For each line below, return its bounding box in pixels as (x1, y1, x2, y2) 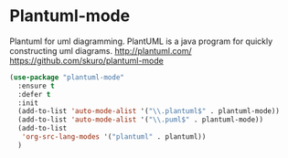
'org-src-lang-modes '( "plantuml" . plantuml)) (21, 132, 207, 142)
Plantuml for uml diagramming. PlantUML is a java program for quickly (9, 36, 273, 47)
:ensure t (17, 81, 55, 90)
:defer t (17, 90, 51, 99)
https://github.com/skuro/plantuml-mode (9, 55, 165, 66)
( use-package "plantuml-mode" (9, 72, 125, 82)
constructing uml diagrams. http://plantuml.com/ (9, 45, 192, 56)
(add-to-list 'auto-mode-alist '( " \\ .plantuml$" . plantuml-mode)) (17, 107, 281, 116)
